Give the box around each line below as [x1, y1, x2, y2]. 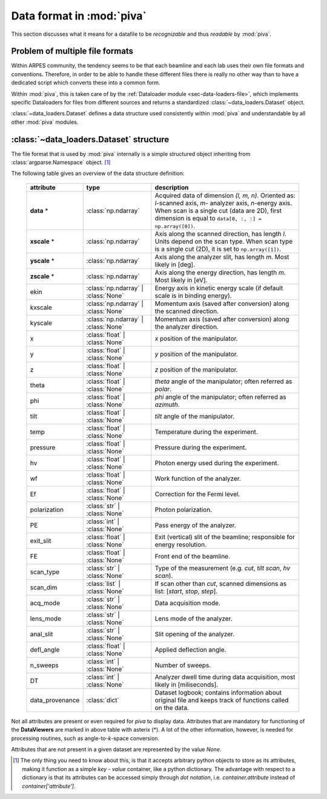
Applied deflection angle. [154, 645, 226, 654]
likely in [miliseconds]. [154, 680, 219, 688]
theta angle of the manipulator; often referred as [154, 377, 292, 386]
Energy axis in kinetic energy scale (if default [154, 284, 283, 292]
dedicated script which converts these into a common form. [11, 79, 160, 86]
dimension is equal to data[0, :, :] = [154, 214, 262, 222]
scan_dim [30, 583, 58, 591]
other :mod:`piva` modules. [11, 118, 79, 126]
